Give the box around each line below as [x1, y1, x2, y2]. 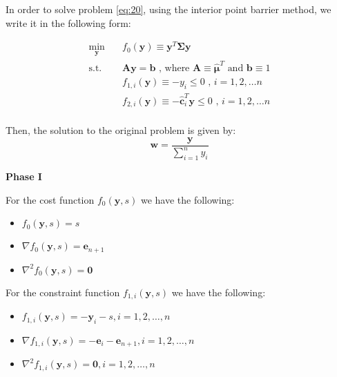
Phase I [6, 169, 42, 184]
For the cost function [6, 192, 95, 206]
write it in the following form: [6, 15, 131, 30]
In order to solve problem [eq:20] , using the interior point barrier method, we [6, 2, 331, 16]
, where [158, 64, 190, 74]
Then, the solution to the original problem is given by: [6, 123, 236, 137]
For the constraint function [6, 284, 120, 299]
